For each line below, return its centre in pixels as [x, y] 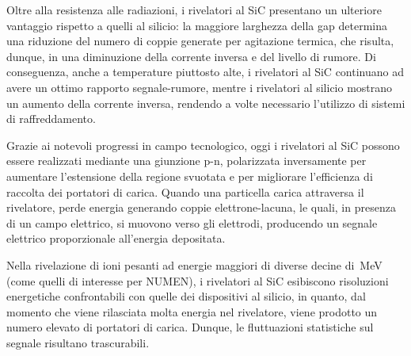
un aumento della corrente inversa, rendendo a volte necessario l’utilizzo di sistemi [206, 103]
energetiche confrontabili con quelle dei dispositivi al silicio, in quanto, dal [186, 296]
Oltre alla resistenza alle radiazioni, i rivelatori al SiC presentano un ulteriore [194, 10]
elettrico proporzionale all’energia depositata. [116, 238]
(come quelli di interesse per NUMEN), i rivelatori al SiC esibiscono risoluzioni [198, 280]
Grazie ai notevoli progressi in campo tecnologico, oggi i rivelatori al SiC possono [203, 145]
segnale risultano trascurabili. [78, 342]
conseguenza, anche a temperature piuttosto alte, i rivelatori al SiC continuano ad [205, 72]
